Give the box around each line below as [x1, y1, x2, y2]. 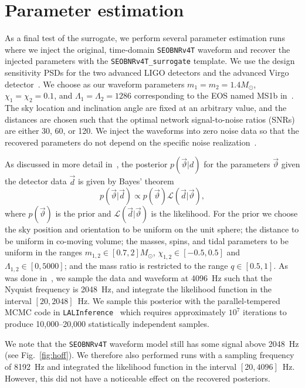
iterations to [243, 306, 287, 318]
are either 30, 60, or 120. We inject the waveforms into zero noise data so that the [5, 124, 299, 137]
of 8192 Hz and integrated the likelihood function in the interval [5, 360, 237, 372]
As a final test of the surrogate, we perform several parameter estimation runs [5, 32, 285, 44]
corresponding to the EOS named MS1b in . [134, 89, 294, 102]
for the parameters [204, 158, 270, 170]
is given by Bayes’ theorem [77, 175, 174, 187]
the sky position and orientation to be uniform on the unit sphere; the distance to [5, 223, 299, 235]
